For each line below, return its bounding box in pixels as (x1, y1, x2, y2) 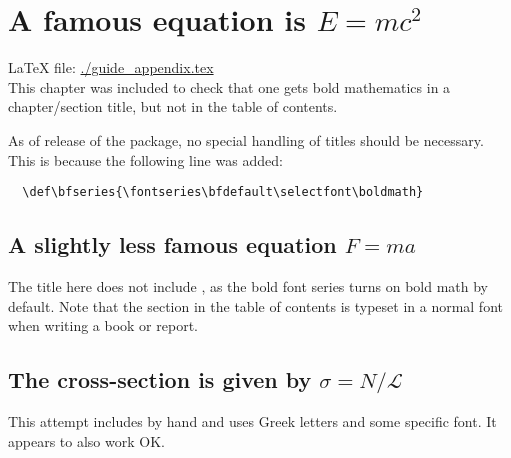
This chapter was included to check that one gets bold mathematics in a (8, 76, 451, 97)
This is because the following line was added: (8, 149, 283, 170)
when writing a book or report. (8, 315, 198, 336)
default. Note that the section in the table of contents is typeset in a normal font (8, 295, 503, 316)
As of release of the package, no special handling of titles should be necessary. (8, 129, 484, 150)
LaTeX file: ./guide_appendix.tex (8, 57, 214, 78)
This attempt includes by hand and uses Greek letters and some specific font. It (8, 410, 497, 431)
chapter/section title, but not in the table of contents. (8, 96, 338, 117)
